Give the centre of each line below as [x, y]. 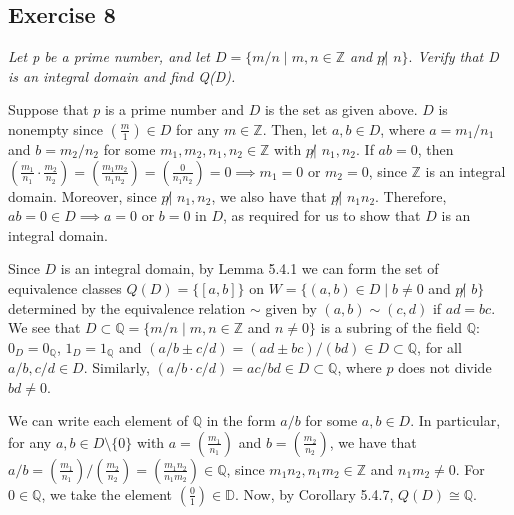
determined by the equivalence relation [127, 307]
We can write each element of [98, 420]
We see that [44, 327]
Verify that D [458, 56]
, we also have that [269, 195]
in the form [241, 420]
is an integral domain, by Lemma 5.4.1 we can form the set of [249, 268]
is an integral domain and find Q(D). [122, 75]
